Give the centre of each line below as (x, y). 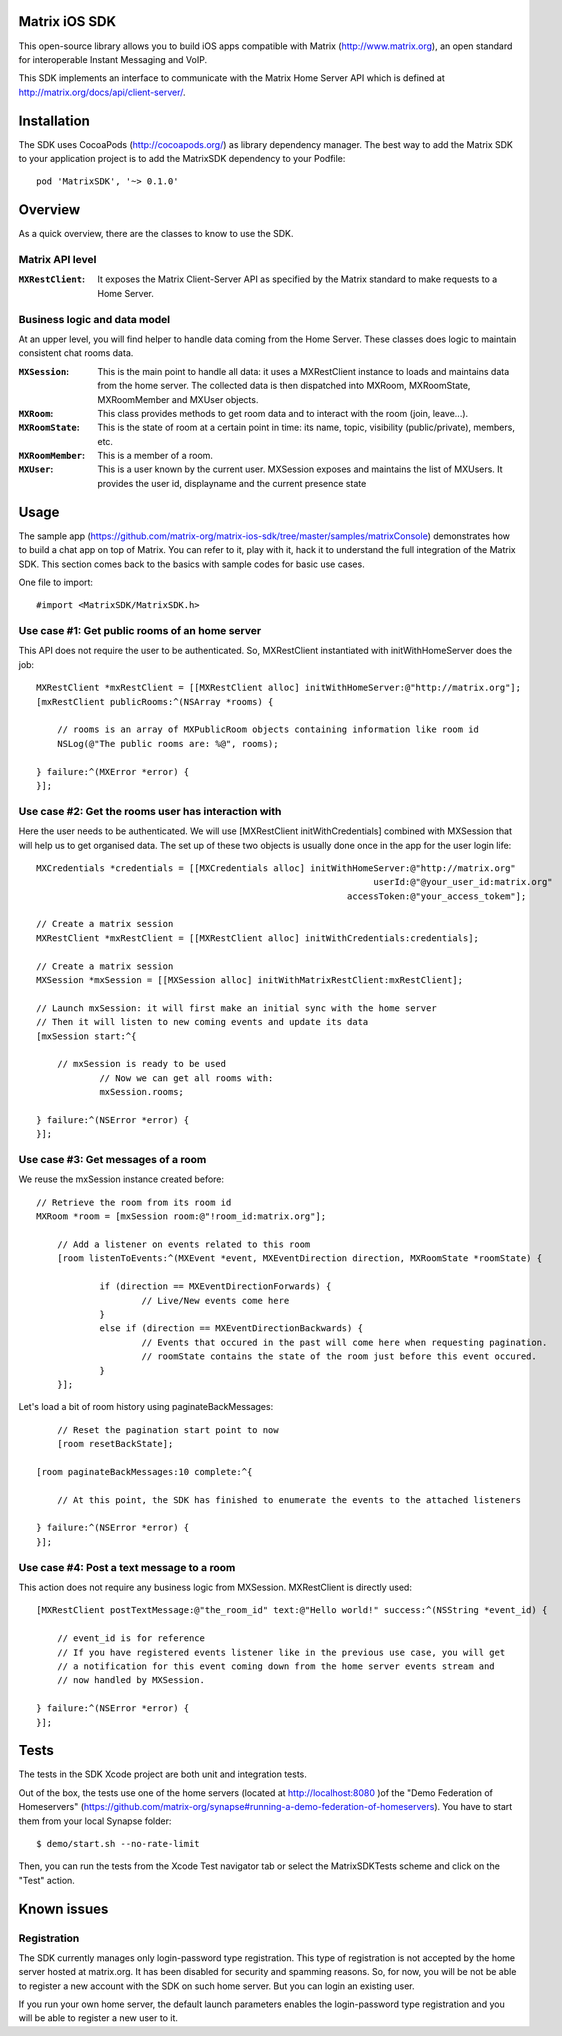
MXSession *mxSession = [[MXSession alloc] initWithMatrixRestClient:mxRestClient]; (250, 980)
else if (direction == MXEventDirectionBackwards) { (231, 1328)
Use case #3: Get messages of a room (112, 1160)
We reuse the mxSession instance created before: (121, 1179)
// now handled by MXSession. (130, 1680)
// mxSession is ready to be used (141, 1064)
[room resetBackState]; (115, 1444)
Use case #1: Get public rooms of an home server (140, 631)
